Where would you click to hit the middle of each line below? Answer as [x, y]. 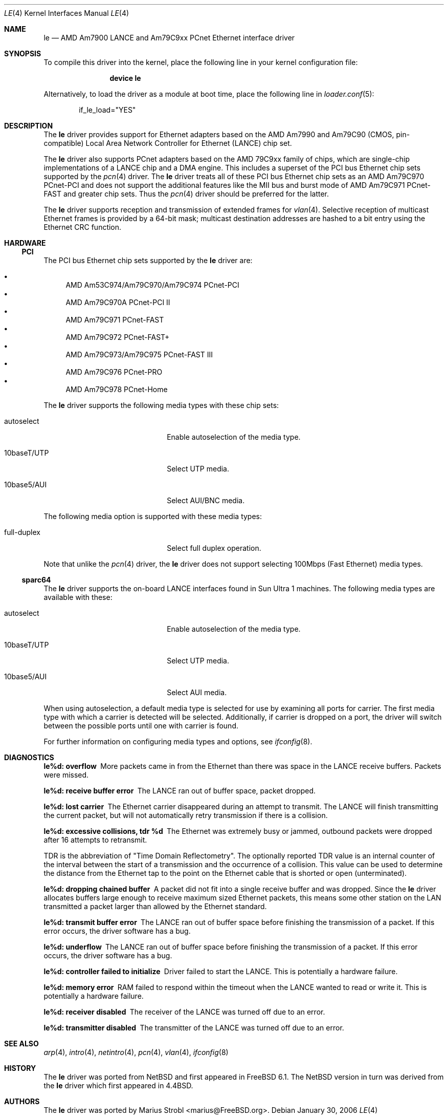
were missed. [66, 775]
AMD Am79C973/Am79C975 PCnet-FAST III [139, 354]
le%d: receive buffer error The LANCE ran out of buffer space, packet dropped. [180, 791]
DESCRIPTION [29, 126]
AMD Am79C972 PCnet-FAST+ [118, 337]
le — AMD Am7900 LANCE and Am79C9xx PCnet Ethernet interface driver [169, 38]
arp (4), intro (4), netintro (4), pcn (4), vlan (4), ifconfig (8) [136, 1052]
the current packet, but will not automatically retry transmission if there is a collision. [186, 815]
